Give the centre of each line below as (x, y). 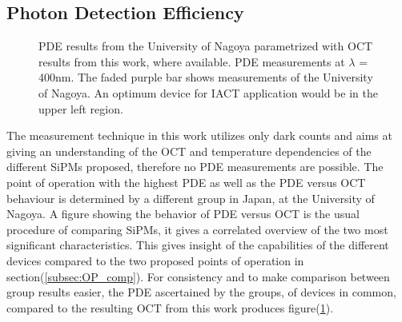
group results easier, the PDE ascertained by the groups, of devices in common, (201, 292)
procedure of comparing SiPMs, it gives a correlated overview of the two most (197, 229)
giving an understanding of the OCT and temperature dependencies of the (189, 151)
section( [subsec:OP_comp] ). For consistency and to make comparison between (198, 276)
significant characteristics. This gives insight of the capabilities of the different (198, 245)
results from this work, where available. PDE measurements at (192, 61)
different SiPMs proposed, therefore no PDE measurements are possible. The (195, 167)
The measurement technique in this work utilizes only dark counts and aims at (199, 135)
